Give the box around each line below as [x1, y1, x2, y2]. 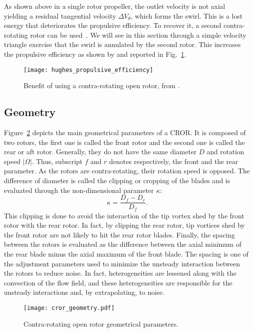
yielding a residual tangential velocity [4, 10, 116, 21]
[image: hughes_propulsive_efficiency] [23, 66, 153, 73]
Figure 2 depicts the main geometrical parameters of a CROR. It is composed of [4, 127, 246, 138]
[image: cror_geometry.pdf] [23, 305, 115, 312]
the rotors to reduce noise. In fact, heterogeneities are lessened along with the [4, 268, 236, 278]
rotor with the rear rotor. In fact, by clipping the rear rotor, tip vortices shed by [4, 220, 245, 230]
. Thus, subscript [32, 156, 83, 166]
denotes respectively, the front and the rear [109, 156, 238, 166]
